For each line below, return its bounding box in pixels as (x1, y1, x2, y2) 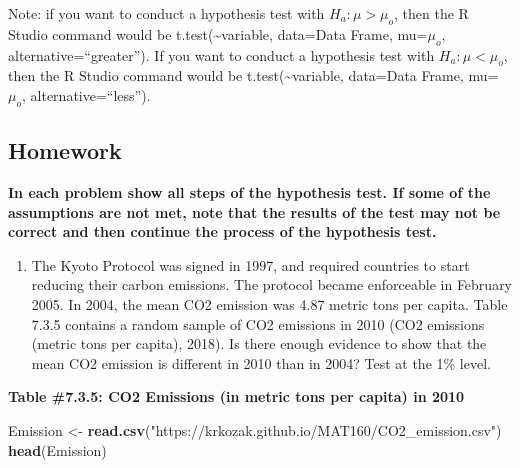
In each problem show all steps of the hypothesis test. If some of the (8, 181, 491, 202)
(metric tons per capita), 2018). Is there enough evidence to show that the (31, 333, 487, 354)
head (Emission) (8, 439, 107, 460)
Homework (8, 135, 122, 166)
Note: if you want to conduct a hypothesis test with (8, 3, 325, 23)
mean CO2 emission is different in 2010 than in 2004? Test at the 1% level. (31, 352, 491, 373)
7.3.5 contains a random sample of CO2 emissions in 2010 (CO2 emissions (31, 313, 485, 334)
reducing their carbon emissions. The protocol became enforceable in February (31, 274, 513, 295)
